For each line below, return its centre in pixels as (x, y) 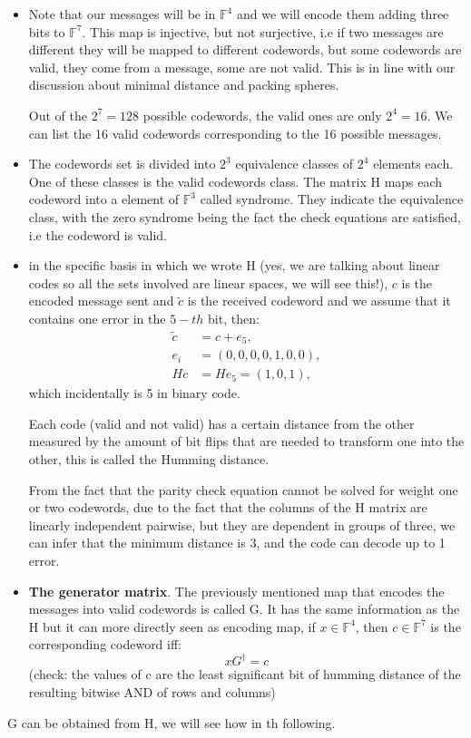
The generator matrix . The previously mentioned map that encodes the (236, 591)
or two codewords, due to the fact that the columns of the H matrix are (228, 507)
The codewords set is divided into (122, 164)
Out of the (58, 115)
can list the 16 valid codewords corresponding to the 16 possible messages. (235, 133)
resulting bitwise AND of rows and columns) (152, 692)
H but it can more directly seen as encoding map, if (172, 626)
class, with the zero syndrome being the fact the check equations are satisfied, (245, 216)
